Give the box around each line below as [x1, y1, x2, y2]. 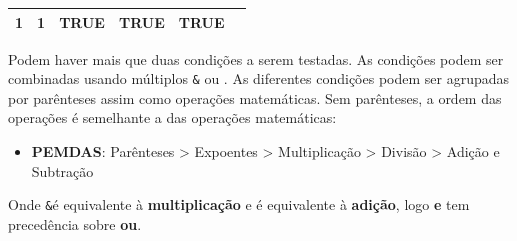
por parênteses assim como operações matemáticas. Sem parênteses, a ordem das [8, 87, 502, 108]
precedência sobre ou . [8, 213, 142, 234]
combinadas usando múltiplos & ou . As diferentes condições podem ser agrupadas [8, 68, 510, 89]
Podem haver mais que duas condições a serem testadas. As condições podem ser [8, 48, 504, 69]
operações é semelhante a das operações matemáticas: [8, 107, 337, 128]
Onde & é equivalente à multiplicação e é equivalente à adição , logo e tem [8, 194, 470, 215]
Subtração [31, 160, 94, 181]
